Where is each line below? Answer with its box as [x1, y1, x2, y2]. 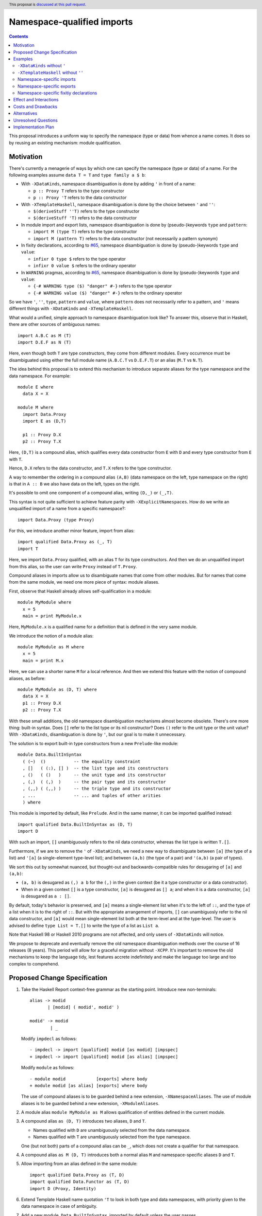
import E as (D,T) [22, 418, 66, 424]
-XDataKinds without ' [17, 63, 65, 69]
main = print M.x [22, 658, 64, 663]
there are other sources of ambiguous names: [9, 322, 100, 327]
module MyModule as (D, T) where [17, 687, 97, 693]
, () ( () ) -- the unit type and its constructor [22, 772, 166, 778]
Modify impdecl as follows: [21, 1036, 77, 1041]
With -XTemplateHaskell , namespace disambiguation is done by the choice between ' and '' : [21, 201, 215, 207]
